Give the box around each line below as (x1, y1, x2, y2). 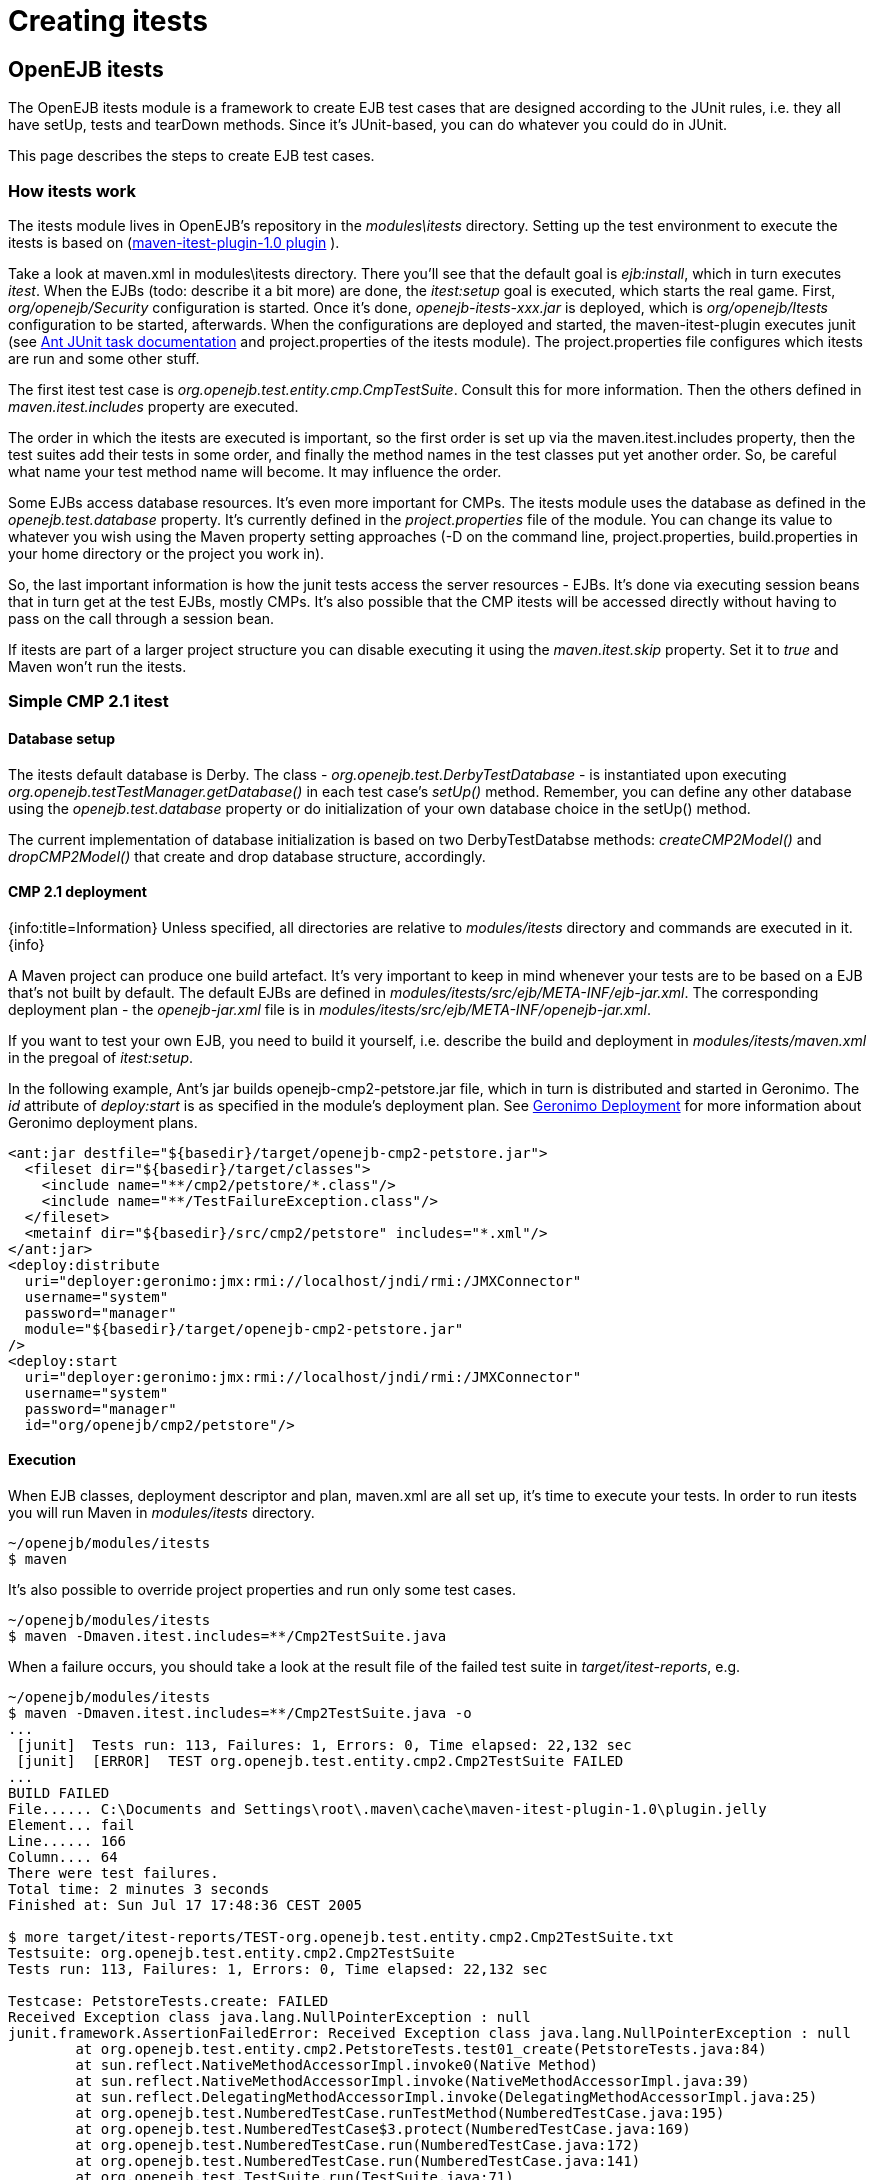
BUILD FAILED (8, 1784, 110, 1801)
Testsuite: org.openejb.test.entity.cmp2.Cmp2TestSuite (8, 1944, 455, 1961)
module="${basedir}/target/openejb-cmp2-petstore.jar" (24, 1320, 464, 1337)
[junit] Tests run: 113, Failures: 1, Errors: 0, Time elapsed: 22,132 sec (16, 1736, 632, 1753)
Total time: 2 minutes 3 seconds (8, 1880, 270, 1897)
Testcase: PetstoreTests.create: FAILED (8, 1992, 329, 2009)
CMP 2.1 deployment (8, 883, 147, 901)
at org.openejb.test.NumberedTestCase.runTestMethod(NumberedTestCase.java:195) (75, 2104, 725, 2121)
